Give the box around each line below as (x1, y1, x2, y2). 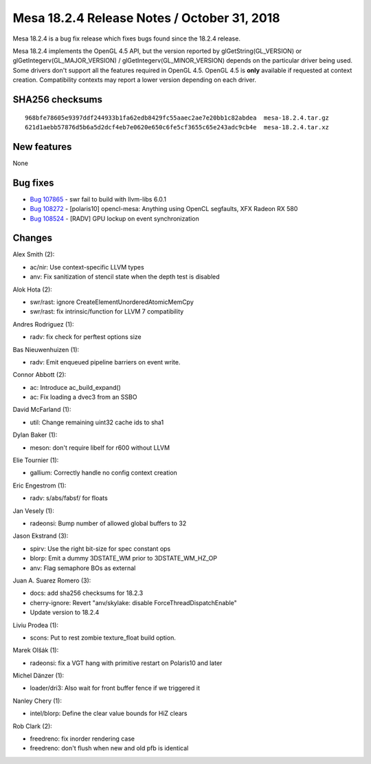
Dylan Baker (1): (12, 430, 58, 439)
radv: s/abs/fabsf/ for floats (30, 494, 108, 502)
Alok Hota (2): (12, 285, 53, 294)
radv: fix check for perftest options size (30, 333, 142, 341)
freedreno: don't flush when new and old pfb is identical (30, 744, 189, 752)
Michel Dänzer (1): (12, 671, 65, 680)
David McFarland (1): (12, 406, 71, 414)
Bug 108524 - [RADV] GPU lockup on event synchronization (30, 214, 199, 223)
